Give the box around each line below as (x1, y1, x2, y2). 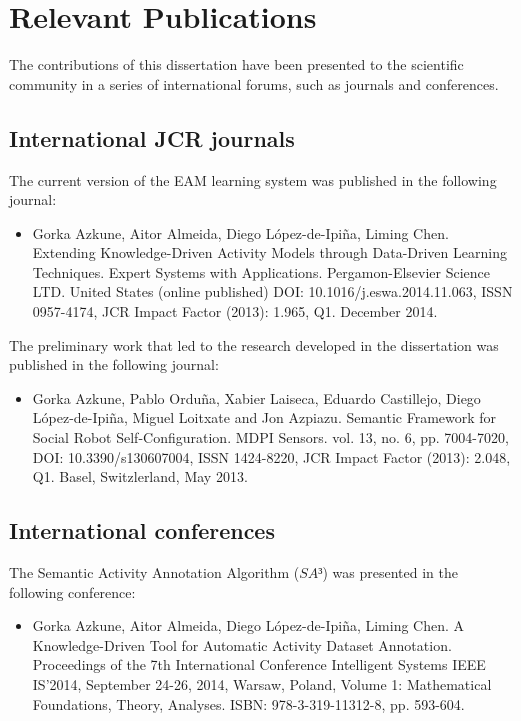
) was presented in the (322, 562, 458, 583)
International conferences (9, 515, 275, 546)
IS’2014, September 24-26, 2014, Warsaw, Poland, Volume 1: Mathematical (32, 674, 492, 694)
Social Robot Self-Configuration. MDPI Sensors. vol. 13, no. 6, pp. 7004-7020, (32, 427, 509, 448)
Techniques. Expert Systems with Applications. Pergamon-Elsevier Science (32, 261, 491, 282)
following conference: (9, 581, 136, 602)
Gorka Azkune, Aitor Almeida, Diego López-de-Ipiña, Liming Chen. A (32, 615, 465, 636)
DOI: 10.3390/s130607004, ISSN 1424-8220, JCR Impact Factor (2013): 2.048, (32, 446, 511, 467)
